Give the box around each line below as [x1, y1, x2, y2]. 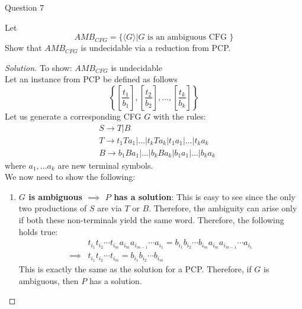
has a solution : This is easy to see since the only [114, 190, 295, 202]
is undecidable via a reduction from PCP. [81, 41, 231, 54]
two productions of [18, 202, 87, 214]
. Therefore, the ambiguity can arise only [149, 202, 297, 214]
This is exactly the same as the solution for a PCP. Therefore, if [18, 263, 252, 275]
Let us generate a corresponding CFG [5, 110, 142, 122]
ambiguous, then [18, 274, 79, 287]
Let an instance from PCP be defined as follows [5, 73, 178, 85]
